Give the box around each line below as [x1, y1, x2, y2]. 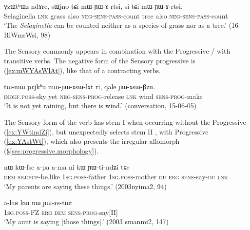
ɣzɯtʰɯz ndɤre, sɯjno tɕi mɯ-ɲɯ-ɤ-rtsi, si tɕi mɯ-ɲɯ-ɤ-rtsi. [4, 1, 183, 11]
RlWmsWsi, [4, 29, 39, 39]
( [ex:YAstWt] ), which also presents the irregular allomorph [4, 136, 180, 146]
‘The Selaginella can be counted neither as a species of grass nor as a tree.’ [4, 20, 227, 30]
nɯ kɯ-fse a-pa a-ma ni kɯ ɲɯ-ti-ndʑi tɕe [4, 162, 130, 172]
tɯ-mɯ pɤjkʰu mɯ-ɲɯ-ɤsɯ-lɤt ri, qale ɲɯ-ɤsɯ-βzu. [4, 81, 155, 92]
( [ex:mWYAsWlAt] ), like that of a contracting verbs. [4, 65, 161, 75]
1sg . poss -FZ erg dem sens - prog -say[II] [4, 207, 118, 217]
